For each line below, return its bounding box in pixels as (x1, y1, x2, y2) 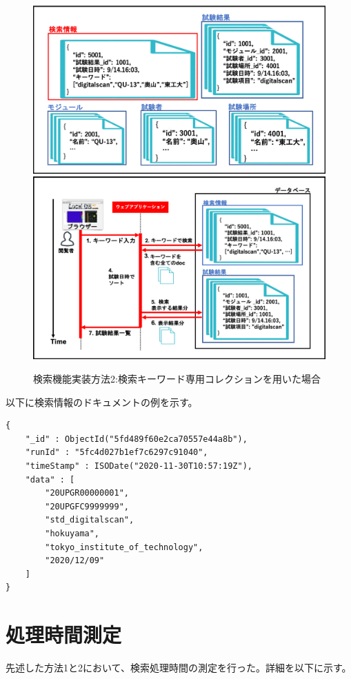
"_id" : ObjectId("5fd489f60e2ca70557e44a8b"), (25, 434, 248, 444)
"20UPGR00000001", (45, 488, 129, 498)
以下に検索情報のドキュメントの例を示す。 (6, 394, 198, 409)
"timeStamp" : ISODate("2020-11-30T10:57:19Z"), (25, 461, 252, 472)
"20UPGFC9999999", (45, 501, 129, 511)
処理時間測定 (6, 620, 122, 649)
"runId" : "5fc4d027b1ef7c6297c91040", (25, 447, 208, 458)
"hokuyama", (45, 529, 100, 538)
